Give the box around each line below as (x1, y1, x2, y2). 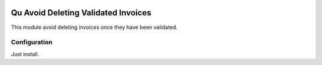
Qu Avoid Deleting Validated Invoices (11, 8, 151, 18)
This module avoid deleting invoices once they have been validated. (11, 24, 178, 31)
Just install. (11, 50, 39, 57)
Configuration (11, 38, 53, 47)
